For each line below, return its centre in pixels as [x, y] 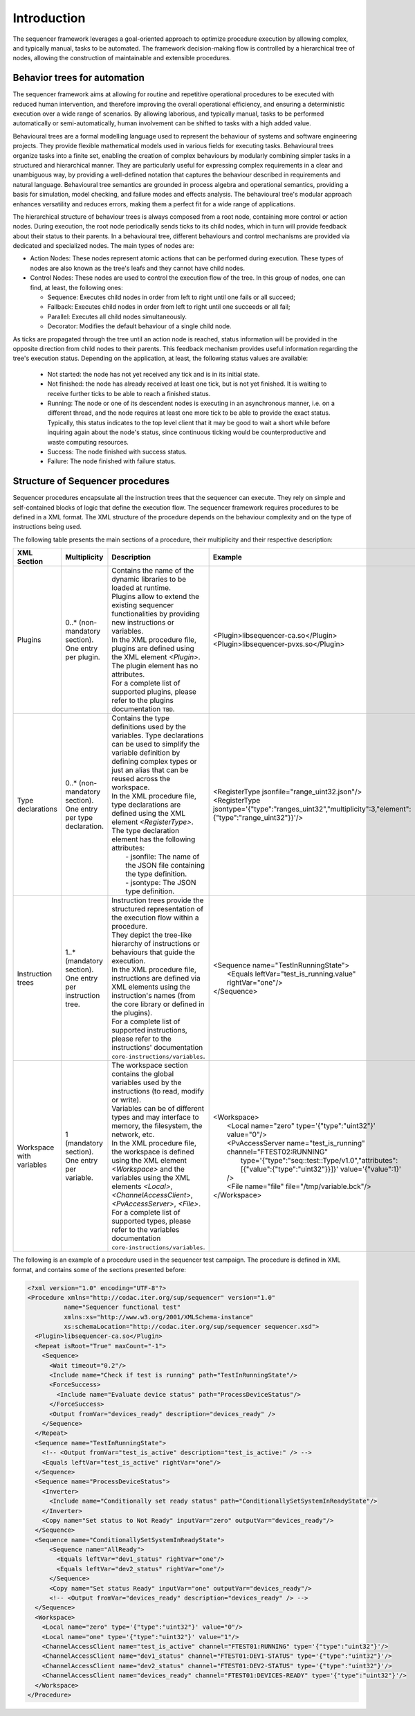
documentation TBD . [144, 709]
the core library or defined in [158, 1004]
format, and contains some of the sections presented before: [100, 1269]
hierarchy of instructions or [156, 944]
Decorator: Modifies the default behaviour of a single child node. [139, 326]
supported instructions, [150, 1030]
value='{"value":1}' [370, 1169]
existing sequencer [143, 605]
